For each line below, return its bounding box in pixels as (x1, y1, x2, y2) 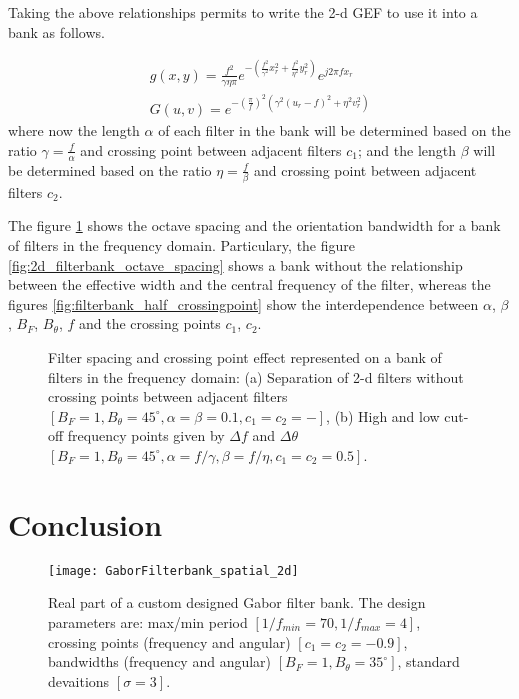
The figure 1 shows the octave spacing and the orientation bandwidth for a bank (8, 215, 501, 236)
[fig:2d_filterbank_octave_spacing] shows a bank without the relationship (8, 254, 463, 275)
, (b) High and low (326, 405, 440, 426)
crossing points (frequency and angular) (48, 631, 291, 652)
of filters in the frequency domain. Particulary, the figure (8, 235, 356, 255)
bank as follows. (8, 21, 105, 42)
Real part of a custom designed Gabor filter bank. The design (48, 592, 426, 613)
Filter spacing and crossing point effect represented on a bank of (48, 346, 442, 367)
